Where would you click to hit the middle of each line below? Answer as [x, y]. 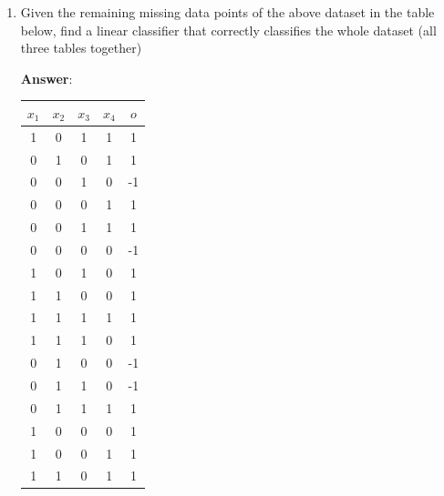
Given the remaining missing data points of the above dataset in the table [227, 12]
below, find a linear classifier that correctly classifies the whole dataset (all [228, 30]
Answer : [46, 78]
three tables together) [81, 48]
